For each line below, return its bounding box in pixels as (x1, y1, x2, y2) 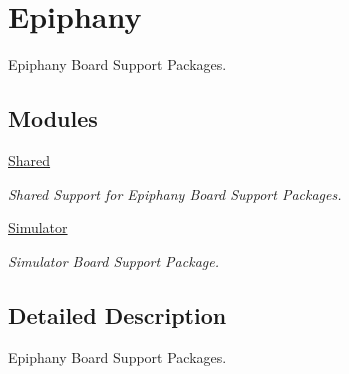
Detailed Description (8, 299, 227, 330)
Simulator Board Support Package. (8, 250, 219, 271)
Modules (8, 103, 98, 134)
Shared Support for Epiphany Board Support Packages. (8, 183, 342, 204)
